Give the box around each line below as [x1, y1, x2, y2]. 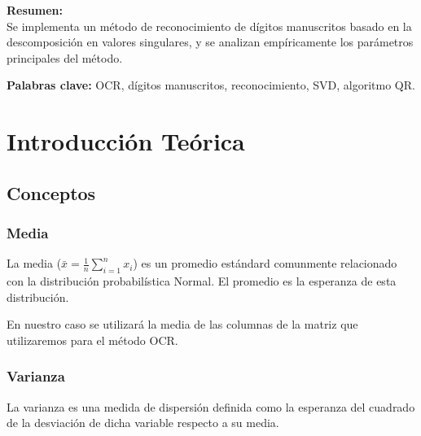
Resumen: [7, 2, 63, 18]
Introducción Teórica [7, 124, 245, 158]
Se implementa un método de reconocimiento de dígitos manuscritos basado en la [7, 17, 412, 34]
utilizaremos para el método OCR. [7, 331, 178, 348]
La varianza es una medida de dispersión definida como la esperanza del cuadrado [7, 398, 415, 415]
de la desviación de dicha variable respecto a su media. [7, 414, 279, 431]
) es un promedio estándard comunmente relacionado [133, 255, 397, 272]
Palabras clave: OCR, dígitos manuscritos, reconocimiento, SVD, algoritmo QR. [7, 76, 415, 94]
